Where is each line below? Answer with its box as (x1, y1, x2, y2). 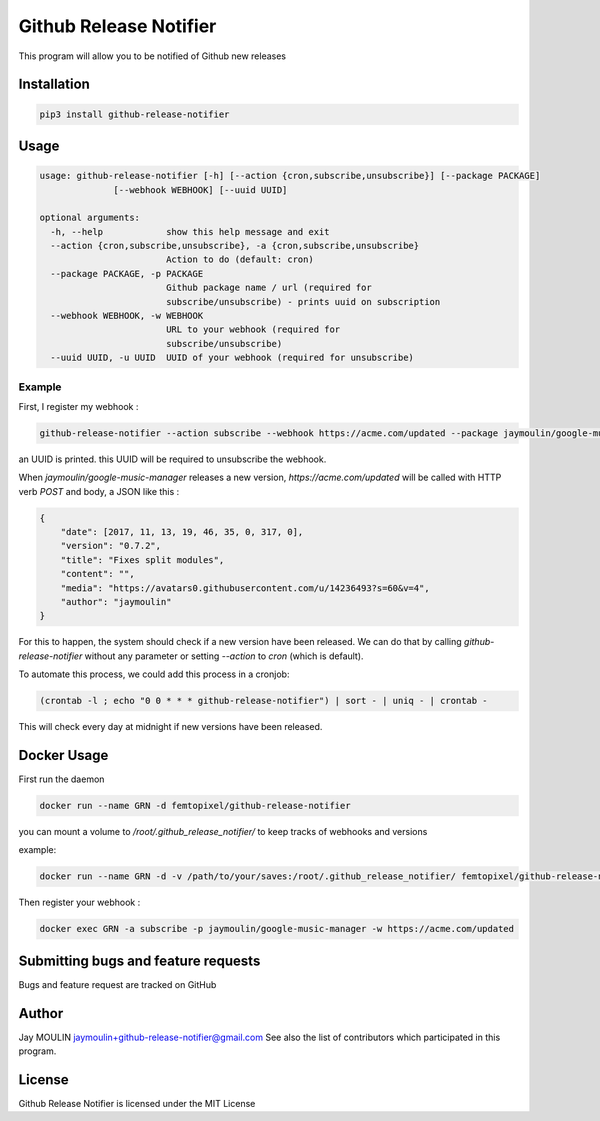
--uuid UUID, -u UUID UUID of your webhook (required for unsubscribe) (50, 352, 415, 364)
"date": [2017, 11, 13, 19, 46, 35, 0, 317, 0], (60, 526, 304, 538)
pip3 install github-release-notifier (39, 108, 230, 120)
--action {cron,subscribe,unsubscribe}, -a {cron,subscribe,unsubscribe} (50, 240, 420, 252)
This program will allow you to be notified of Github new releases (18, 50, 287, 62)
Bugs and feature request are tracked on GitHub (18, 978, 217, 990)
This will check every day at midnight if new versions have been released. (18, 721, 323, 733)
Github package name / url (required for (165, 282, 372, 294)
